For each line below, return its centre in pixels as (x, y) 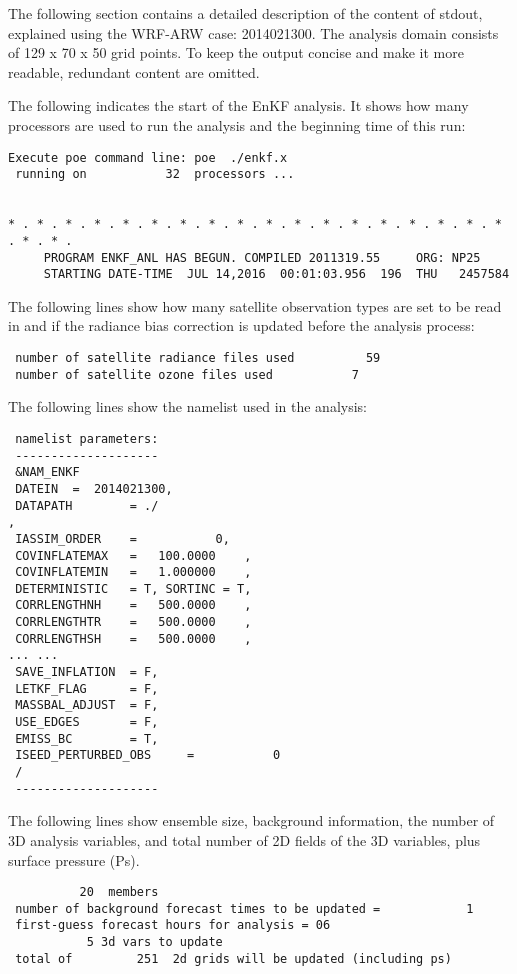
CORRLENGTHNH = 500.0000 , (133, 605)
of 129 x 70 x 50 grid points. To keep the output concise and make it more (236, 52)
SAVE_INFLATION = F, (87, 672)
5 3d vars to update (154, 942)
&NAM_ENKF (47, 472)
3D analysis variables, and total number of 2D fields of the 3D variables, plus (244, 839)
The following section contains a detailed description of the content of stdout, (245, 13)
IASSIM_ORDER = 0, (122, 538)
